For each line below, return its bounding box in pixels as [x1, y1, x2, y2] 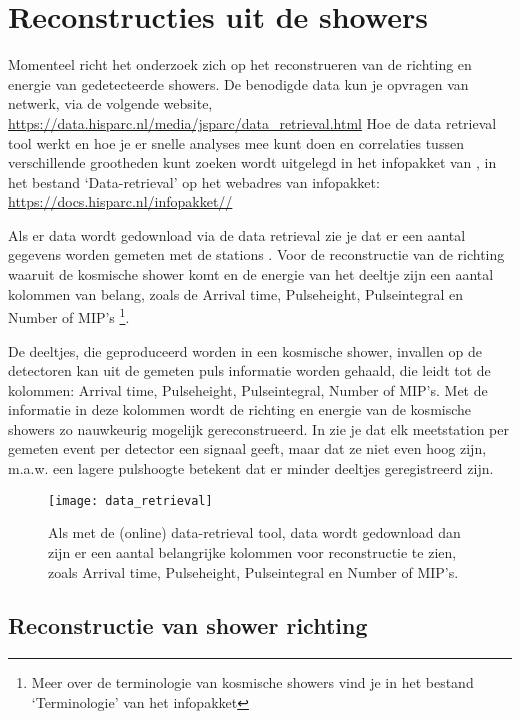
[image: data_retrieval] [48, 493, 213, 508]
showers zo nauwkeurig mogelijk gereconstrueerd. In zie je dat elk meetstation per [8, 418, 509, 439]
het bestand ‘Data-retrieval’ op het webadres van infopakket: [8, 171, 380, 192]
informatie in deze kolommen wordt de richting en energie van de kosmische [8, 399, 472, 420]
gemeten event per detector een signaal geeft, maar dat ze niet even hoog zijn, [8, 438, 487, 459]
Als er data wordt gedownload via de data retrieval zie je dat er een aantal [8, 224, 466, 245]
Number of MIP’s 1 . [8, 304, 130, 327]
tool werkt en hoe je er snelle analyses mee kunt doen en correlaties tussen [8, 132, 464, 153]
